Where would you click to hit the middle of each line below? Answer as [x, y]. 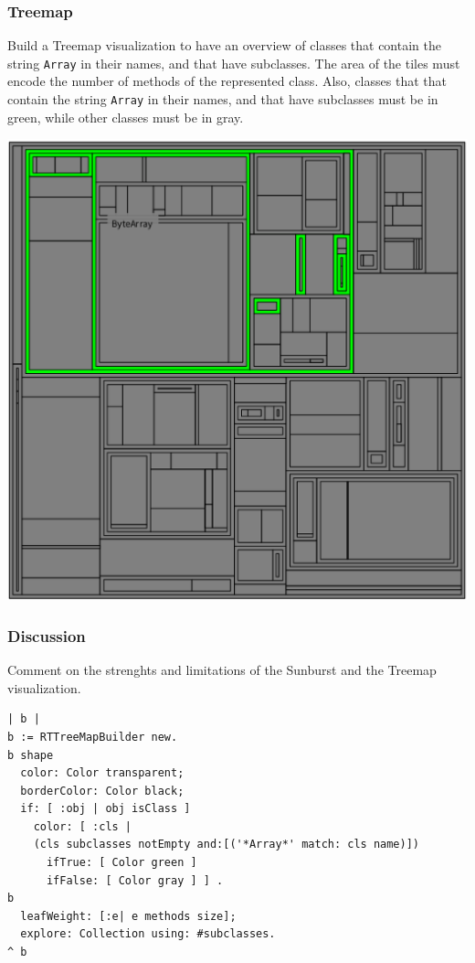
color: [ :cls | [83, 826]
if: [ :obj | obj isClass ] [106, 809]
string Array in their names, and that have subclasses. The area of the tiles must [234, 63]
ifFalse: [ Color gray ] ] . [135, 880]
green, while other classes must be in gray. [126, 117]
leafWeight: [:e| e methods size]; [128, 916]
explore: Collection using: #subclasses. [148, 934]
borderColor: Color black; [102, 791]
